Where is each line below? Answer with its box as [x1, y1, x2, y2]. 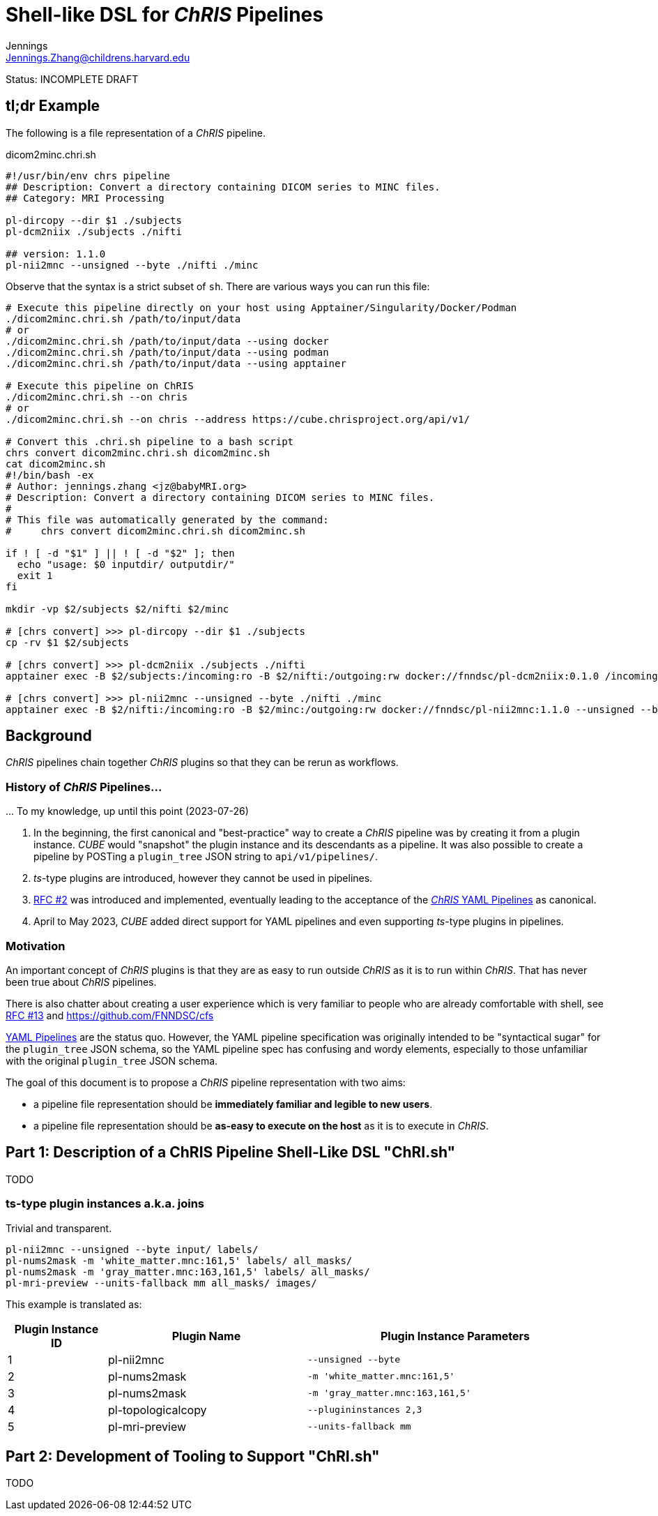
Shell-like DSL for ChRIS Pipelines [6, 3, 323, 27]
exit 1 [17, 569, 53, 581]
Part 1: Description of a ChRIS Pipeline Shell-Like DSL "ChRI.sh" [6, 1143, 456, 1162]
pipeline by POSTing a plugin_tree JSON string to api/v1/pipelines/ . [33, 850, 378, 863]
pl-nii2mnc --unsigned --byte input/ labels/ [6, 1243, 259, 1255]
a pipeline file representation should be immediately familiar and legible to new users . [33, 1097, 433, 1110]
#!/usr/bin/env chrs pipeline [6, 170, 171, 181]
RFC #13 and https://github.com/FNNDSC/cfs [6, 1009, 214, 1021]
